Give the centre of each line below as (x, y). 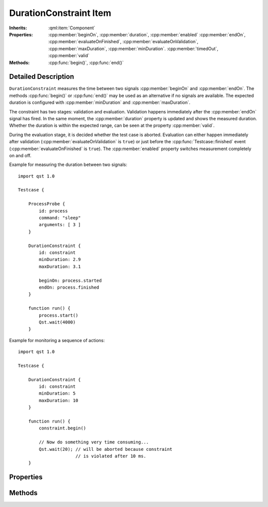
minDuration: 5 (57, 393)
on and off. (20, 155)
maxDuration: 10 (59, 400)
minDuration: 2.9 (60, 259)
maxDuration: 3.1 (60, 266)
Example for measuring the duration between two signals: (68, 165)
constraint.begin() (63, 428)
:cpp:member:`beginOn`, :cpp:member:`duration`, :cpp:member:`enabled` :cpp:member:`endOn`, (147, 34)
